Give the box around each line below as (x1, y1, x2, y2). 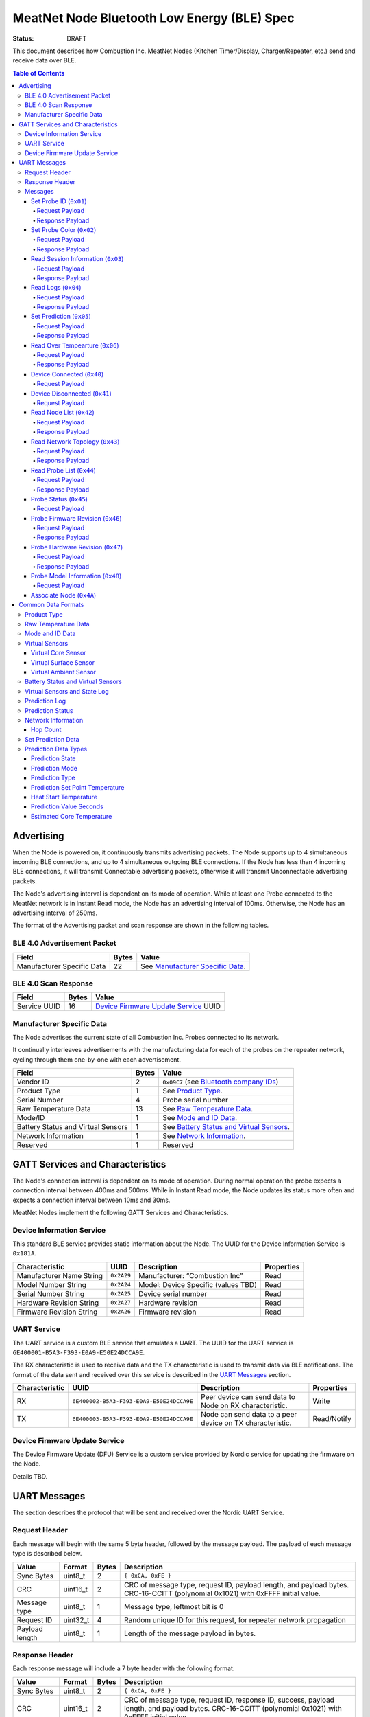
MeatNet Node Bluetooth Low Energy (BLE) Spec (12, 10, 295, 25)
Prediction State (31, 754, 76, 762)
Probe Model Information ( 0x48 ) (31, 572, 122, 580)
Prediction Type (31, 773, 75, 782)
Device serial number (138, 1288, 208, 1298)
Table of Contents (12, 69, 65, 77)
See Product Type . (162, 1086, 223, 1095)
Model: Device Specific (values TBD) (138, 1280, 257, 1289)
